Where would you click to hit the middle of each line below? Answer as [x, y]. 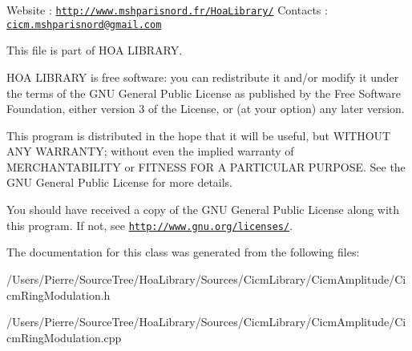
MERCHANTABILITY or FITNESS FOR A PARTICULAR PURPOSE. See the [206, 166]
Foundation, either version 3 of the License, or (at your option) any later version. [206, 109]
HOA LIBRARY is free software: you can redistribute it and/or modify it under [203, 77]
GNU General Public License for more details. [120, 182]
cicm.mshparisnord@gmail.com [84, 24]
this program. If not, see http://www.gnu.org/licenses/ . [150, 225]
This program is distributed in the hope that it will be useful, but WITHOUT [199, 135]
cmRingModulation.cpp [64, 337]
